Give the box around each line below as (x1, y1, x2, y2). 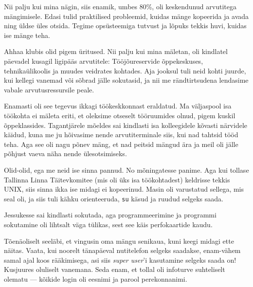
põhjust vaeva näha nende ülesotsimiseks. (4, 148, 127, 159)
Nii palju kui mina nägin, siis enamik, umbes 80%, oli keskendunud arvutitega (4, 1, 236, 11)
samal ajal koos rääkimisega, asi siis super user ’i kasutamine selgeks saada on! (4, 254, 236, 265)
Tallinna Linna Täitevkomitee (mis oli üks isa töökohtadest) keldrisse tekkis (4, 174, 230, 184)
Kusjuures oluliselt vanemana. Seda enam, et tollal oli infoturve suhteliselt (4, 264, 225, 274)
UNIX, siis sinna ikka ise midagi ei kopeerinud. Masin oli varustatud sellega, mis (4, 184, 244, 194)
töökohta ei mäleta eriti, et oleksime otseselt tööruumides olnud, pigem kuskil (4, 110, 235, 120)
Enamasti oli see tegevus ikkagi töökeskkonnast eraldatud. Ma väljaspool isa (4, 101, 232, 111)
